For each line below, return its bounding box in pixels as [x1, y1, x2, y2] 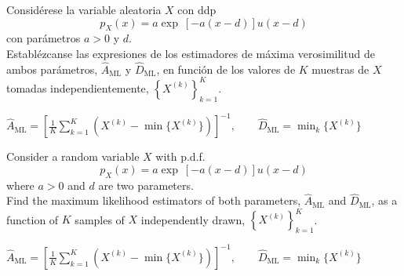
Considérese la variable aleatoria [6, 2, 162, 17]
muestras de [311, 60, 369, 77]
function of [6, 211, 59, 227]
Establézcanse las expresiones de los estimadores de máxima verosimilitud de [6, 45, 375, 61]
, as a [371, 192, 398, 209]
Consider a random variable [6, 148, 140, 165]
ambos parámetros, [6, 60, 98, 77]
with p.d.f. [155, 148, 206, 165]
